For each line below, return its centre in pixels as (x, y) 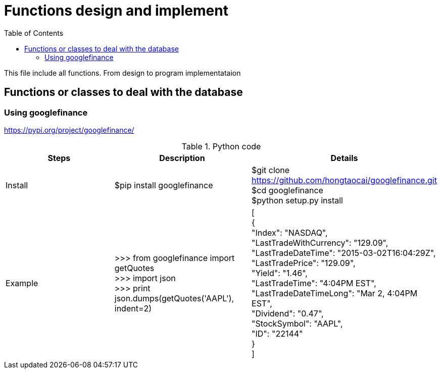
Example (22, 283)
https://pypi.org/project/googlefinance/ (69, 130)
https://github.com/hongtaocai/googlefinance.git (344, 180)
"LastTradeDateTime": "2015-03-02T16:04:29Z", (344, 253)
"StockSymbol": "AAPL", (297, 323)
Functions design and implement (116, 11)
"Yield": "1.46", (280, 273)
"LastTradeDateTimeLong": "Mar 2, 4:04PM (335, 293)
